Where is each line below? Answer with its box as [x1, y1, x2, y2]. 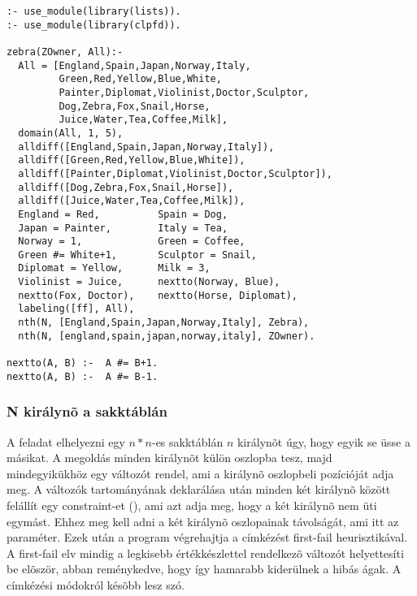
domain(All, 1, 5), [18, 127, 124, 139]
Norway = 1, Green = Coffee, [18, 235, 245, 248]
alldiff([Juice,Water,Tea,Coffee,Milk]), [18, 195, 245, 207]
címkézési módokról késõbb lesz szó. [7, 576, 185, 593]
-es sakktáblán [151, 433, 224, 450]
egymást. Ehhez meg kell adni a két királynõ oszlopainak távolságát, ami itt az [7, 512, 399, 529]
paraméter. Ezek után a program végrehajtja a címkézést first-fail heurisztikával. [7, 529, 408, 546]
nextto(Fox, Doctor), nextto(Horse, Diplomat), [18, 289, 298, 301]
